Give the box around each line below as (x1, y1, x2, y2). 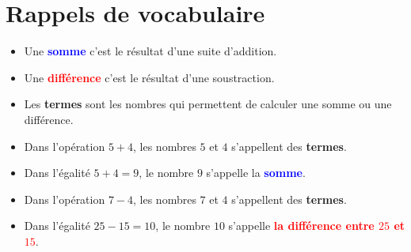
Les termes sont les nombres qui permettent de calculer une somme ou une (24, 96, 392, 112)
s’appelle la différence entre (228, 217, 375, 234)
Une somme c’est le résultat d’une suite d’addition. (24, 43, 277, 59)
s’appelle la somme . (206, 164, 306, 181)
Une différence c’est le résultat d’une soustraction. (24, 69, 275, 85)
